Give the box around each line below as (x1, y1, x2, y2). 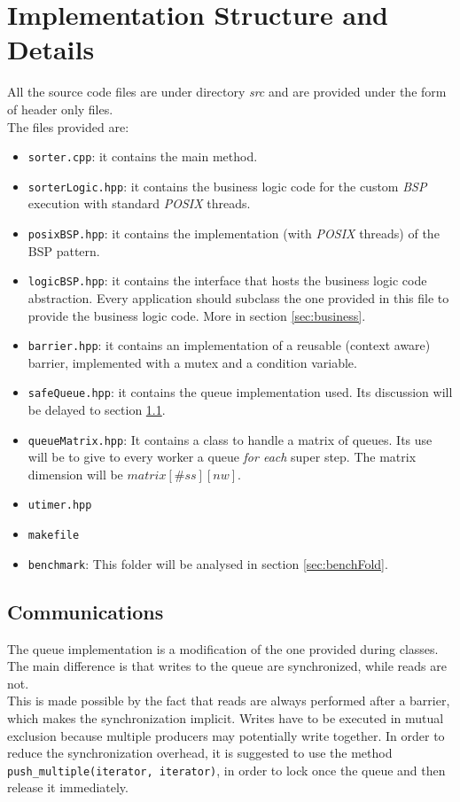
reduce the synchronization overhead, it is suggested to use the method (7, 744, 393, 762)
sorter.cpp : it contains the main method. (27, 147, 258, 166)
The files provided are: (7, 117, 129, 136)
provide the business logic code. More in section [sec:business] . (27, 306, 366, 324)
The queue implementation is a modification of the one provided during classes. (7, 639, 439, 658)
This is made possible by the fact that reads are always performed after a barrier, (7, 691, 450, 710)
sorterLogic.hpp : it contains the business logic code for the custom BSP (27, 176, 427, 195)
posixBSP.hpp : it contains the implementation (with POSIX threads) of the (27, 224, 440, 242)
